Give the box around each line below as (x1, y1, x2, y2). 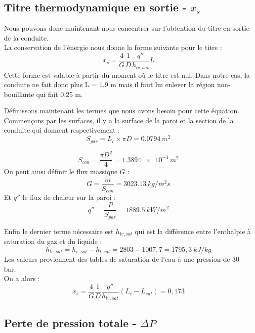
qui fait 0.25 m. (36, 89, 83, 99)
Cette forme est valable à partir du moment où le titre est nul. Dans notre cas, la (4, 69, 250, 80)
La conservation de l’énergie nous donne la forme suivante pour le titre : (4, 42, 222, 52)
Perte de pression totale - (4, 315, 137, 330)
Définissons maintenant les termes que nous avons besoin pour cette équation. (4, 105, 240, 116)
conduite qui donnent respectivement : (4, 125, 120, 135)
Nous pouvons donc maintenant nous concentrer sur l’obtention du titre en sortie (4, 23, 250, 33)
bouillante (4, 89, 34, 99)
